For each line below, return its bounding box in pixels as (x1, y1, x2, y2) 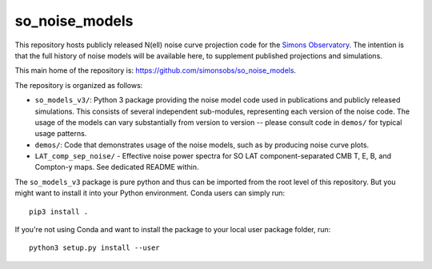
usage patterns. (34, 129, 87, 139)
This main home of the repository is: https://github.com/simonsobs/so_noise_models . (14, 66, 296, 75)
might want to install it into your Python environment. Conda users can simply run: (14, 188, 286, 198)
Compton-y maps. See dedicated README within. (34, 163, 199, 172)
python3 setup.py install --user (29, 243, 160, 252)
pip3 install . (29, 207, 89, 216)
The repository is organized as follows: (14, 80, 143, 90)
